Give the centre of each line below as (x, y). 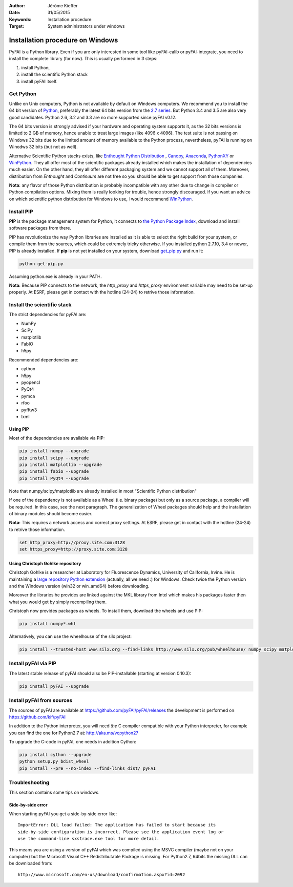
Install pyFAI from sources (41, 700)
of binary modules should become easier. (51, 514)
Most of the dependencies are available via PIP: (57, 438)
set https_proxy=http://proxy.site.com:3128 (73, 549)
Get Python (23, 94)
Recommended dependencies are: (44, 359)
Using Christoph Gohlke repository (45, 563)
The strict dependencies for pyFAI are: (48, 315)
